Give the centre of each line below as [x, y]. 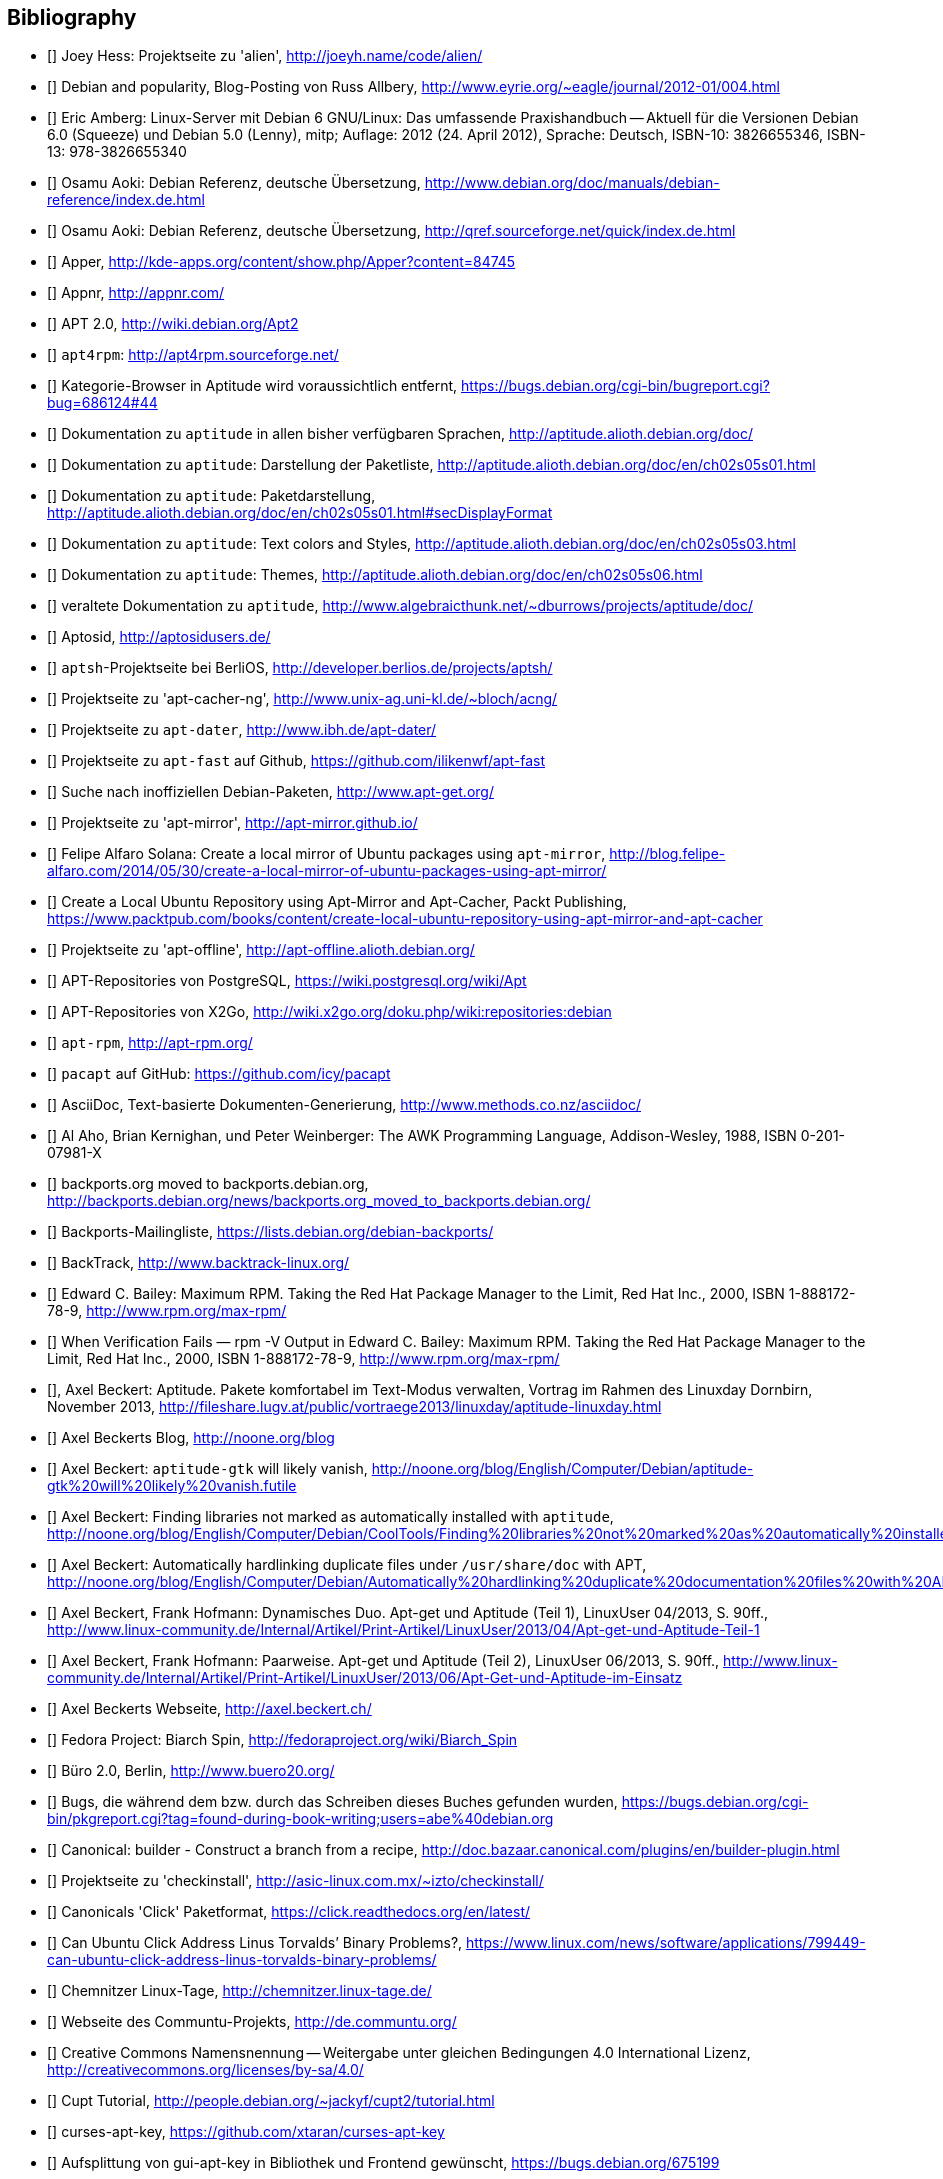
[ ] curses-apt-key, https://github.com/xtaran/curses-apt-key [246, 2132]
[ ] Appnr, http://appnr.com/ [136, 293]
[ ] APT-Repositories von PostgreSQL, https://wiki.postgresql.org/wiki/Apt [287, 981]
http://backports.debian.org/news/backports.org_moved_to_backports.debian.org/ [319, 1201]
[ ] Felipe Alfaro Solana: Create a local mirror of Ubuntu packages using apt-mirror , [326, 854]
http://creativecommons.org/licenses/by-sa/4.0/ [205, 2070]
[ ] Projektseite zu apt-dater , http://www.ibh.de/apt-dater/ [242, 730]
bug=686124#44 [102, 403]
